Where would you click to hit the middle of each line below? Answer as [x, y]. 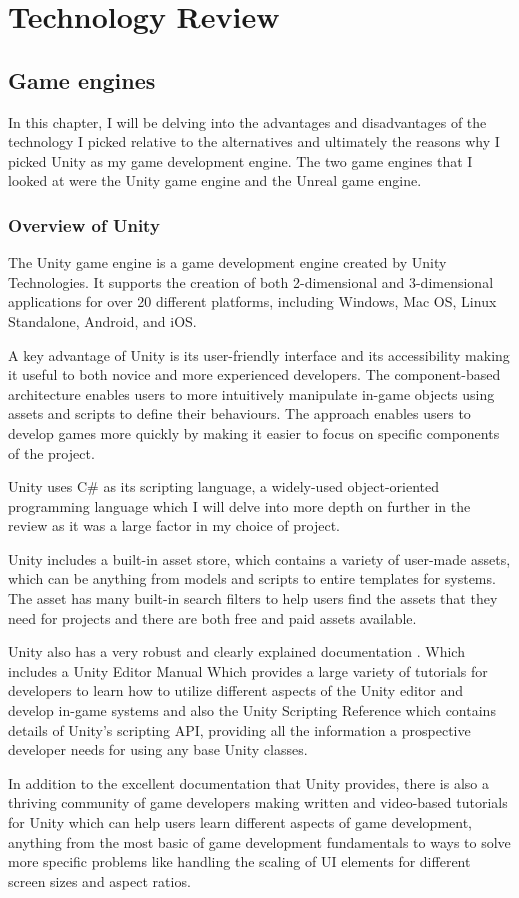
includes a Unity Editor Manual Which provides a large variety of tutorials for [248, 670]
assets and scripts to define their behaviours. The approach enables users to [239, 413]
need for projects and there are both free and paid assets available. [212, 617]
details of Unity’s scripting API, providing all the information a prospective [239, 729]
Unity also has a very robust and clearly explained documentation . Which [236, 651]
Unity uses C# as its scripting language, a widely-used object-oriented [224, 486]
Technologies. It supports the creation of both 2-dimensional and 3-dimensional [251, 281]
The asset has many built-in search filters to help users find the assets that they [253, 598]
